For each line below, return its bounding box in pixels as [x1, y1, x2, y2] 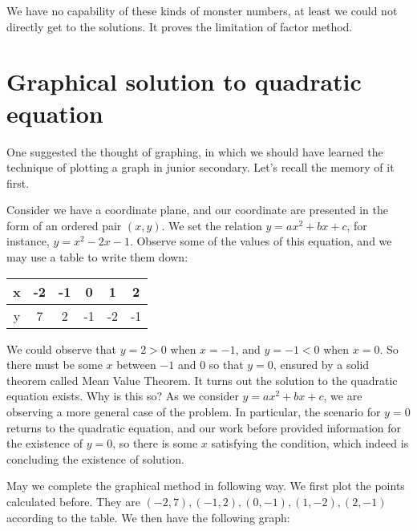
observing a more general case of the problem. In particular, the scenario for [6, 403, 381, 420]
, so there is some [112, 435, 198, 452]
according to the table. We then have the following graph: [6, 509, 290, 525]
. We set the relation [161, 217, 262, 233]
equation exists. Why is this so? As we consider [6, 387, 239, 404]
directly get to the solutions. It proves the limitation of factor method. [6, 18, 353, 34]
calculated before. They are [6, 493, 140, 509]
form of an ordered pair [6, 217, 122, 233]
